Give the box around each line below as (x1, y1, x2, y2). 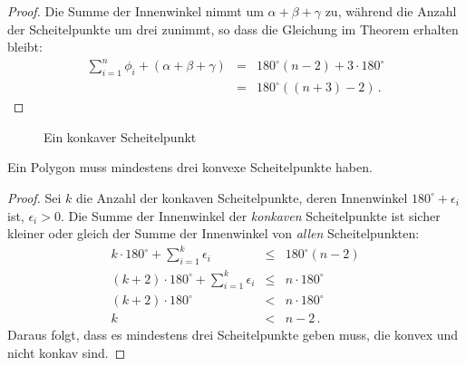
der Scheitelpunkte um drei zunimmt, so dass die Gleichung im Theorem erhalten (7, 19, 459, 38)
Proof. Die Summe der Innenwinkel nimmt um (7, 2, 264, 20)
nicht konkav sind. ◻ (7, 343, 126, 362)
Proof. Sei (7, 188, 62, 207)
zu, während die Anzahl (325, 2, 457, 20)
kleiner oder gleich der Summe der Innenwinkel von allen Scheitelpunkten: (7, 224, 420, 243)
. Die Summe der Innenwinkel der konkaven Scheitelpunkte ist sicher (60, 206, 441, 225)
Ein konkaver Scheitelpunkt (44, 127, 197, 146)
